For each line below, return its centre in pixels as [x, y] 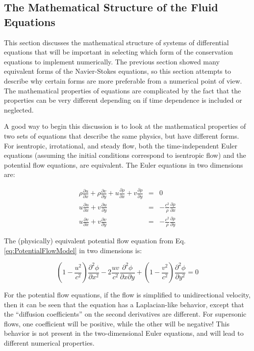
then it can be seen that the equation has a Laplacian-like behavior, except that [124, 304]
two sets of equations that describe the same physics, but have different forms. [122, 135]
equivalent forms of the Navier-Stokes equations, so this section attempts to [117, 71]
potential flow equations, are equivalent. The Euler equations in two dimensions [124, 164]
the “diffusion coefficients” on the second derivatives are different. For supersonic [125, 314]
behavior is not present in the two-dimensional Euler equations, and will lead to [124, 333]
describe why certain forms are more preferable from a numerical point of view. [123, 80]
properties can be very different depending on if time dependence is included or [123, 100]
